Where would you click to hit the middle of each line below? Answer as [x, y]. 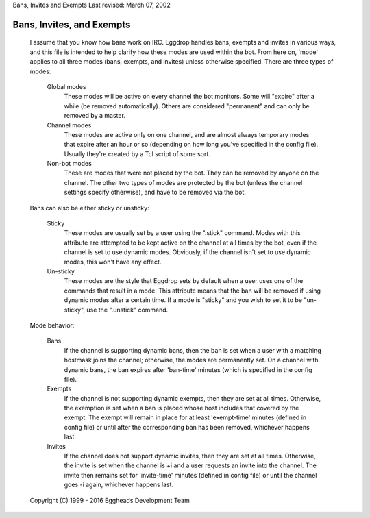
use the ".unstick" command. [127, 310]
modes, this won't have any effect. [113, 262]
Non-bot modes [69, 164]
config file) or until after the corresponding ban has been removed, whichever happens [187, 427]
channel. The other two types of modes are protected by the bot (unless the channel [183, 182]
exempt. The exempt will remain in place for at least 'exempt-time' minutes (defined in [185, 417]
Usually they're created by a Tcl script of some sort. [137, 153]
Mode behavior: [52, 325]
